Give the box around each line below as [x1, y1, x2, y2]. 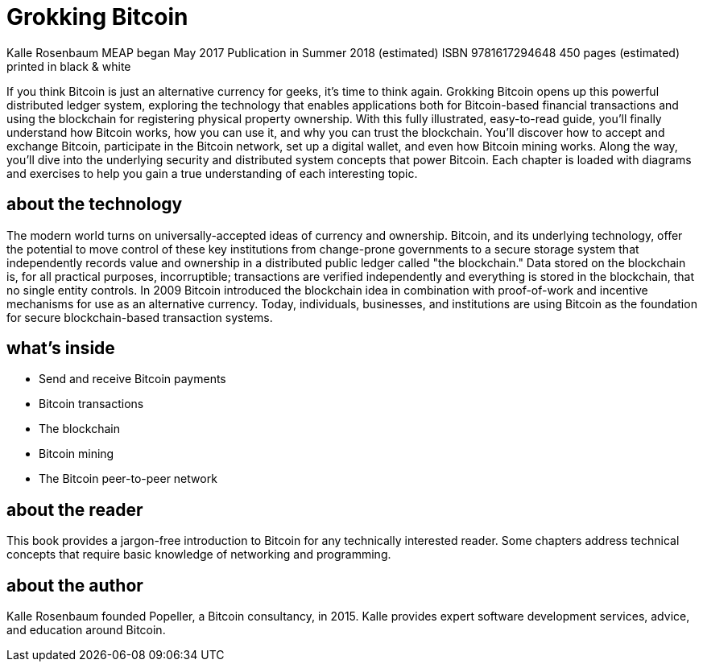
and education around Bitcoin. [6, 623, 166, 637]
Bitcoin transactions [39, 397, 144, 411]
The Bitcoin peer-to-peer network [39, 472, 217, 486]
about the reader [6, 499, 143, 520]
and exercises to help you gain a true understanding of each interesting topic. [6, 166, 418, 180]
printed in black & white [6, 59, 131, 73]
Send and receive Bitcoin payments [39, 372, 226, 386]
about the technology [6, 194, 183, 215]
